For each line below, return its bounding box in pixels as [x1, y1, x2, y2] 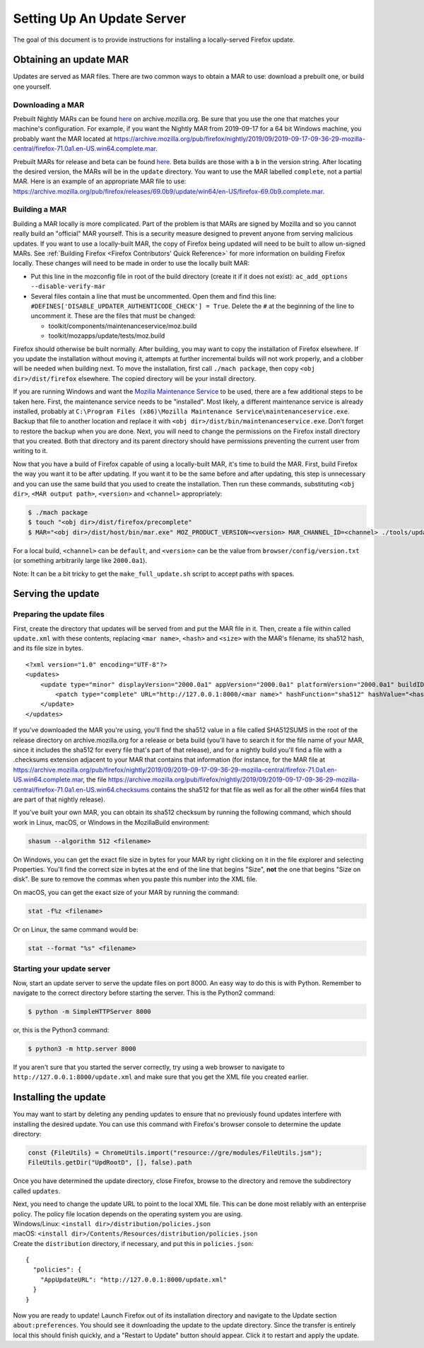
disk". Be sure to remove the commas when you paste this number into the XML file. [13, 875, 258, 884]
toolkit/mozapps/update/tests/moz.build [48, 331, 165, 340]
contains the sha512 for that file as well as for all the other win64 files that [151, 785, 366, 794]
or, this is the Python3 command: [13, 1025, 110, 1034]
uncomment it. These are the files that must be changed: [30, 312, 196, 320]
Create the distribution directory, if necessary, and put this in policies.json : [13, 1239, 254, 1247]
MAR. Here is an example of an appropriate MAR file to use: [13, 177, 187, 185]
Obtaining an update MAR [13, 54, 129, 66]
